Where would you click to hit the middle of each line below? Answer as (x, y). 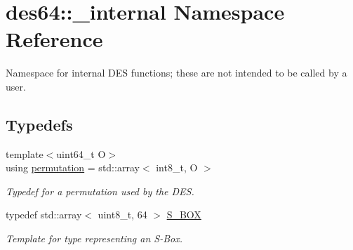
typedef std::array (44, 215)
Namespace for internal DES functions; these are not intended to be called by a (176, 73)
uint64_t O (81, 153)
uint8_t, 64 (122, 215)
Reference (54, 39)
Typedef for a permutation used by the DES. (100, 191)
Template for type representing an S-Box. (94, 238)
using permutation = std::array (73, 167)
